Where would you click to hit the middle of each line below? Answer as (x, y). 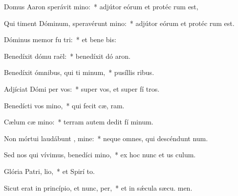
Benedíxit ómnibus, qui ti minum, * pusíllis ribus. (79, 72)
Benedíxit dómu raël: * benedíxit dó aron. (67, 56)
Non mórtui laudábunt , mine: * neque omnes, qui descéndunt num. (106, 138)
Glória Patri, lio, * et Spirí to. (49, 171)
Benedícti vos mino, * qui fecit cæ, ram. (64, 105)
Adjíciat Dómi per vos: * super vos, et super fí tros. (82, 88)
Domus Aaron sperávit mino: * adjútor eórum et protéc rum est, (101, 6)
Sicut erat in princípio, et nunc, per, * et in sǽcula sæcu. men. (98, 187)
